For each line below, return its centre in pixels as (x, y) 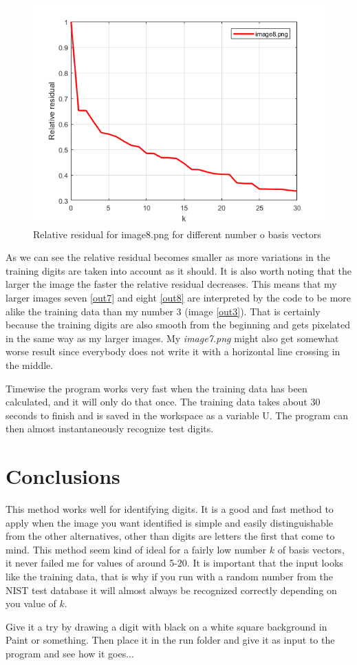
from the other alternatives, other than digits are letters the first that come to (170, 536)
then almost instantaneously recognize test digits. (110, 429)
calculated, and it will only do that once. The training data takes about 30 (163, 402)
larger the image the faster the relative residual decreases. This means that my (171, 284)
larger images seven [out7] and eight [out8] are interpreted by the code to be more (178, 297)
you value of (31, 603)
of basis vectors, (311, 549)
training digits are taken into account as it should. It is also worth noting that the (178, 270)
